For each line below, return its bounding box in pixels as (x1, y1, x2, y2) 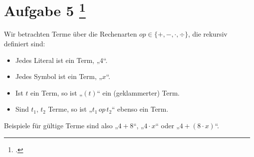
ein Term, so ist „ (30, 87, 83, 98)
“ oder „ (155, 120, 180, 131)
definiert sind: (4, 39, 45, 49)
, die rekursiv (188, 29, 228, 39)
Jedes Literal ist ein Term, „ (15, 55, 100, 65)
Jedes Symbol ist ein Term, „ (15, 71, 103, 81)
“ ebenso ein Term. (111, 104, 169, 114)
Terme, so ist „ (48, 104, 92, 114)
